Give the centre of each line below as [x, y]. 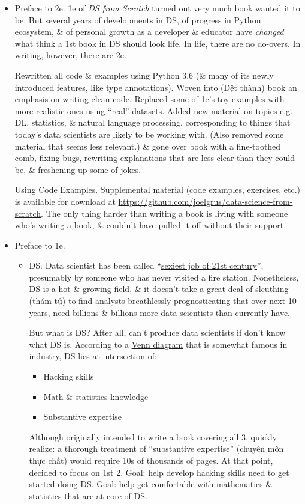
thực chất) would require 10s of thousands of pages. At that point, [151, 460]
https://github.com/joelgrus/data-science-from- [206, 201]
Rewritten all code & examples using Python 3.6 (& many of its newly [144, 75]
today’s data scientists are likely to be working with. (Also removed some [149, 134]
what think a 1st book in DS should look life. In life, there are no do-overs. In [158, 43]
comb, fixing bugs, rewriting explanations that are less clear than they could [155, 158]
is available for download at [65, 201]
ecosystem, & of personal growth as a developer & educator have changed [149, 32]
